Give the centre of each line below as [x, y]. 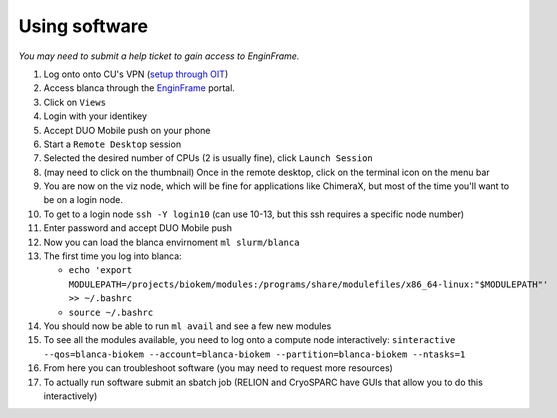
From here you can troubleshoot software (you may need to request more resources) [218, 368]
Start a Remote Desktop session [112, 144]
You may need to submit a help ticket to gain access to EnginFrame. [159, 56]
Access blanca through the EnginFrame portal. [139, 88]
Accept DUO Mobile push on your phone [127, 130]
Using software [83, 26]
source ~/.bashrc [111, 312]
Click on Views [75, 102]
